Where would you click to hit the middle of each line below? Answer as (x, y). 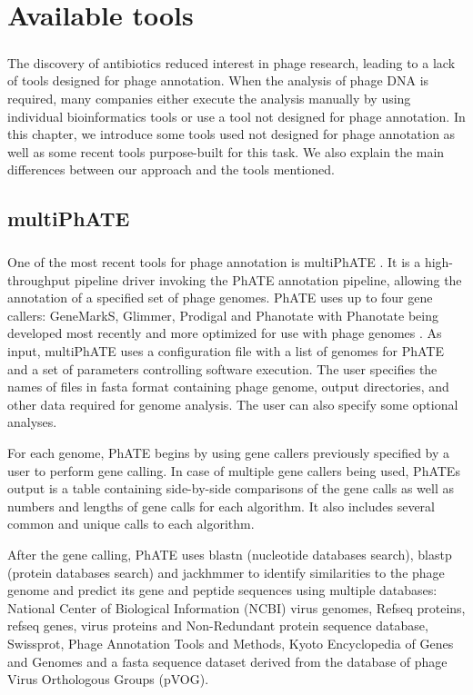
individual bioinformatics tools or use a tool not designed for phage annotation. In (236, 116)
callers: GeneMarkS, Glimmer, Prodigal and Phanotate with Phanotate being (223, 315)
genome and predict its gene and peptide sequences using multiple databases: (222, 590)
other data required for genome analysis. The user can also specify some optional (233, 404)
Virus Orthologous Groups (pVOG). (108, 679)
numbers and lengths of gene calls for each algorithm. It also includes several (221, 506)
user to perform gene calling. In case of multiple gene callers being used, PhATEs (234, 470)
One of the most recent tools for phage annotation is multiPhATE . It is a (214, 262)
